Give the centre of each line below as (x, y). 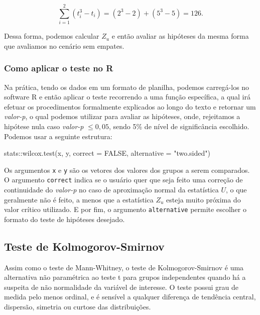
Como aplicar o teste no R (59, 68)
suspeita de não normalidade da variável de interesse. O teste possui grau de (121, 287)
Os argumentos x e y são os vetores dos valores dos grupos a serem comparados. (127, 170)
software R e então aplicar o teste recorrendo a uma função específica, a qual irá (127, 97)
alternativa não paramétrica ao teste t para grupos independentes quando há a (125, 277)
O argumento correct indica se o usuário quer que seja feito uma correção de (123, 180)
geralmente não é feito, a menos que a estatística (79, 199)
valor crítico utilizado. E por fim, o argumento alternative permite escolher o (125, 209)
